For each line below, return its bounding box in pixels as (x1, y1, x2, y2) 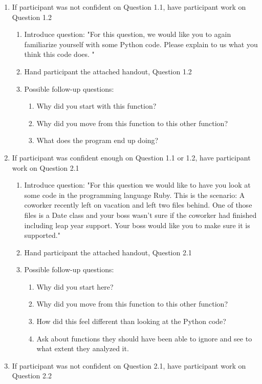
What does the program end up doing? (36, 135, 159, 146)
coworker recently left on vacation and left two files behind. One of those (24, 199, 252, 210)
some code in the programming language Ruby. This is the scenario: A (24, 189, 245, 200)
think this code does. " (24, 49, 95, 59)
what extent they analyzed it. (36, 343, 129, 354)
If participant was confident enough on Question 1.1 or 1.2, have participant (12, 152, 251, 163)
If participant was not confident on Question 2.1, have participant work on (12, 360, 246, 371)
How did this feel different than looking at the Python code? (36, 316, 226, 327)
